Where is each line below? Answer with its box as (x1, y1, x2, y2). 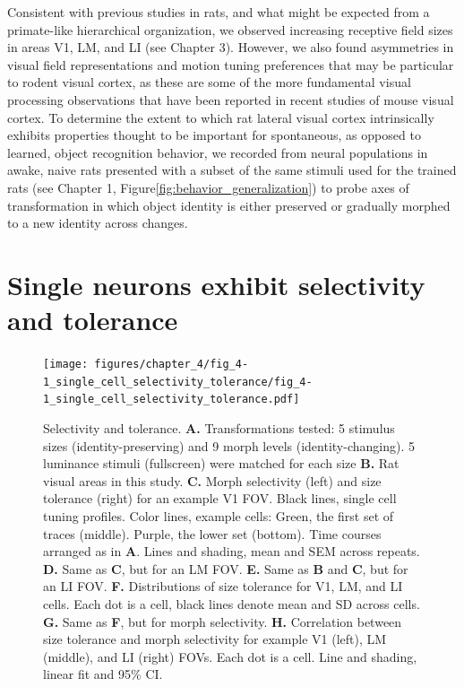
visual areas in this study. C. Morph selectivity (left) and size (43, 471, 382, 490)
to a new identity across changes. (7, 213, 188, 232)
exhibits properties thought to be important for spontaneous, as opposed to (7, 126, 421, 144)
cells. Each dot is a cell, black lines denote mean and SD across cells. (43, 594, 420, 613)
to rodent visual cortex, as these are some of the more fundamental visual (7, 73, 411, 91)
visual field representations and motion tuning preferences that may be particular (7, 55, 454, 74)
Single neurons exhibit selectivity (7, 265, 425, 302)
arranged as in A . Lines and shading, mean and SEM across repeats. (43, 542, 420, 561)
